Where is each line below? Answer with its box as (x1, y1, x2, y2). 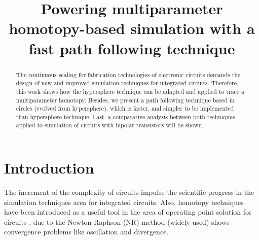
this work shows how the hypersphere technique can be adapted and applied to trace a (16, 87, 245, 95)
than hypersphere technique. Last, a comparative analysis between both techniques (16, 112, 235, 121)
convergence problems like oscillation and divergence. (4, 226, 169, 237)
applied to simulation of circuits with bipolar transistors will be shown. (16, 121, 204, 129)
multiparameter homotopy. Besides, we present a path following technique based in (16, 95, 235, 104)
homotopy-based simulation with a (9, 18, 255, 39)
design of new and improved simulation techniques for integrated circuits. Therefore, (16, 79, 239, 87)
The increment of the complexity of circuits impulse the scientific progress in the (4, 187, 254, 197)
